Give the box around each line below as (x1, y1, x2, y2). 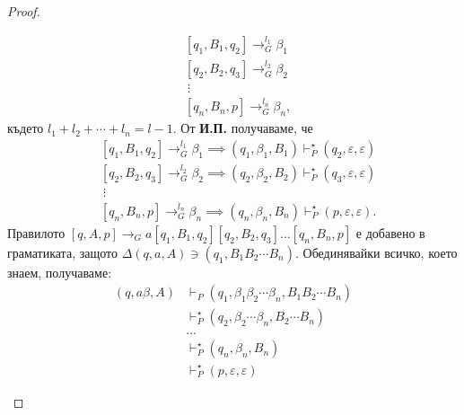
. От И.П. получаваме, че (172, 119, 313, 137)
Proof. (7, 2, 40, 20)
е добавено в (355, 223, 425, 242)
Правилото (7, 223, 66, 242)
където (7, 119, 44, 137)
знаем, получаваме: (7, 262, 112, 281)
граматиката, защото (7, 243, 118, 261)
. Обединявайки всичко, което (294, 243, 458, 261)
